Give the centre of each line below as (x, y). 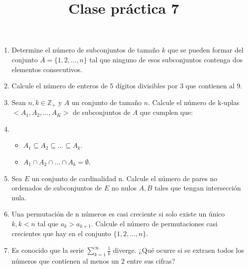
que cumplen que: (166, 112)
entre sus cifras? (151, 260)
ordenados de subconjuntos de (57, 188)
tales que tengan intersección (198, 188)
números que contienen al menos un (65, 260)
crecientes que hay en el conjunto (61, 233)
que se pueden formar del (206, 50)
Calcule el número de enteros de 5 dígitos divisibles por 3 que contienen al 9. (127, 86)
